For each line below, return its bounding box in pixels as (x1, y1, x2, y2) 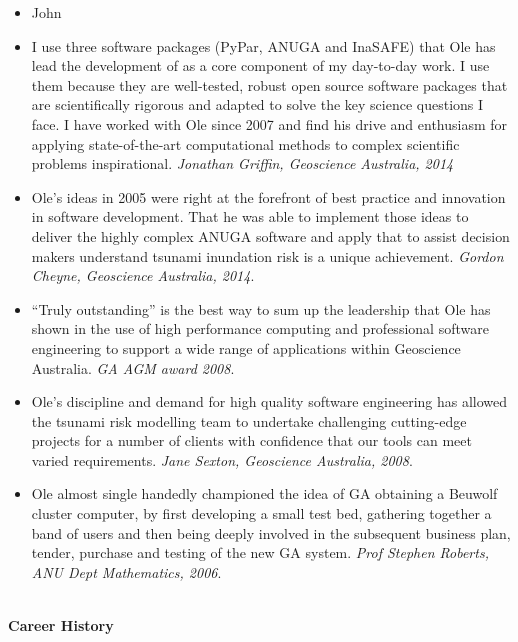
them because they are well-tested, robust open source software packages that (31, 74, 508, 95)
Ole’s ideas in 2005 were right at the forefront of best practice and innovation (31, 186, 506, 207)
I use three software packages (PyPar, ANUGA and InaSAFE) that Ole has (31, 35, 496, 56)
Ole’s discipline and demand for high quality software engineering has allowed (31, 391, 508, 412)
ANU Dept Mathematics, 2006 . (31, 561, 222, 582)
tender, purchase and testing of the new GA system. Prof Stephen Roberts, (31, 542, 489, 563)
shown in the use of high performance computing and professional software (31, 318, 489, 339)
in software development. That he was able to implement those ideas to (31, 206, 469, 227)
